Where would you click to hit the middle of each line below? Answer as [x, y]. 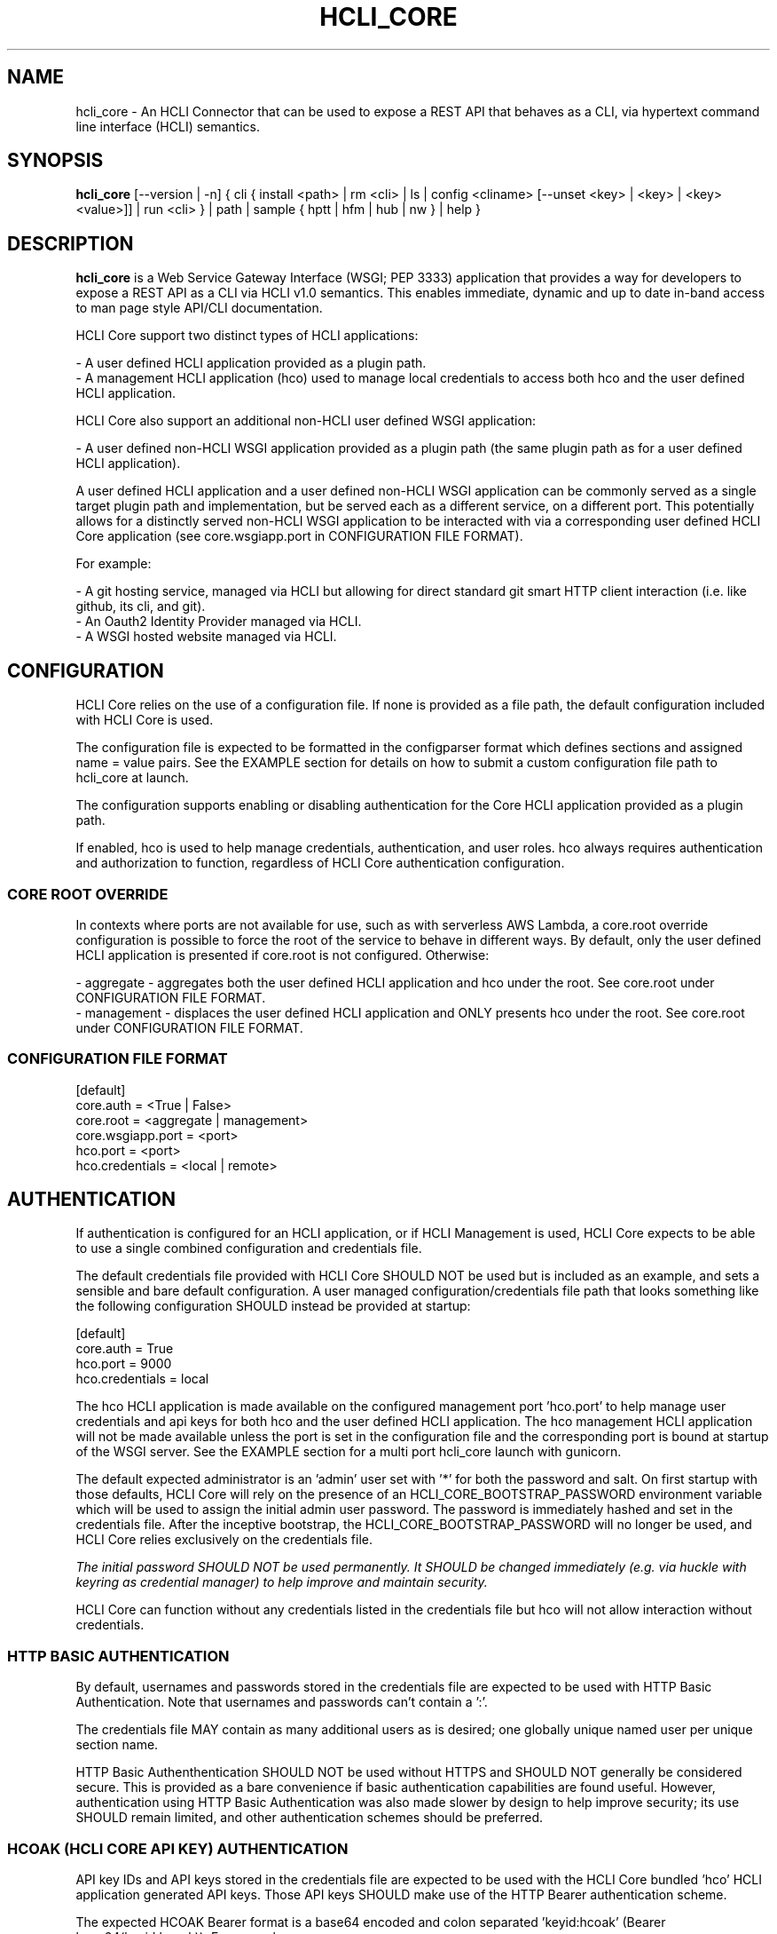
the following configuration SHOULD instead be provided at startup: [273, 1306]
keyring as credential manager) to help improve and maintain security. [282, 1582]
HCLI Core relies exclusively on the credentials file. [224, 1540]
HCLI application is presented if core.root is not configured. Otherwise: [283, 955]
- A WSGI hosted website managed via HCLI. [206, 637]
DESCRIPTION [71, 243]
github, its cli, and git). [141, 606]
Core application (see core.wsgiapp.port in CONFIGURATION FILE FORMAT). [299, 536]
